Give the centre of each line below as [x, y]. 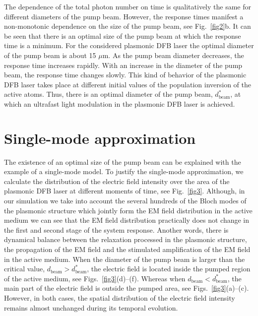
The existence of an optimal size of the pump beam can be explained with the [123, 161]
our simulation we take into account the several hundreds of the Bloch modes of [125, 201]
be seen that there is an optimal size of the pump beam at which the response [123, 35]
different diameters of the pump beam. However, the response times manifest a [124, 16]
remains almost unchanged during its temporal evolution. [91, 307]
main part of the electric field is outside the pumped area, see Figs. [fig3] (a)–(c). [127, 288]
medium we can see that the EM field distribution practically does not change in [127, 220]
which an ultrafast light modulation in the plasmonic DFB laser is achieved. [120, 103]
